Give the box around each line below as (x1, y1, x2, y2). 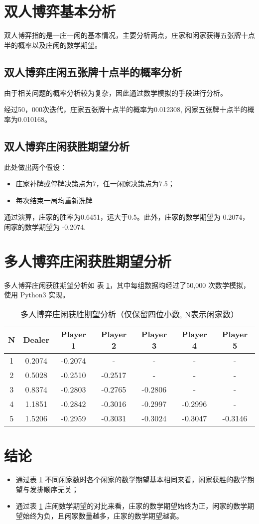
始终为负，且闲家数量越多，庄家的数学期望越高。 (22, 510, 183, 521)
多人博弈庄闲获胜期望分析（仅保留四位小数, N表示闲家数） (20, 308, 239, 320)
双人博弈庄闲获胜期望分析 (4, 138, 129, 153)
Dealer (23, 334, 50, 346)
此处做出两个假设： (4, 161, 67, 172)
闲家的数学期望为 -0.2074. (4, 221, 86, 232)
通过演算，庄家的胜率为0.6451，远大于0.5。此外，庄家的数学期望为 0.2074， (4, 212, 250, 222)
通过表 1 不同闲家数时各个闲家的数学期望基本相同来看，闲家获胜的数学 (15, 474, 248, 484)
